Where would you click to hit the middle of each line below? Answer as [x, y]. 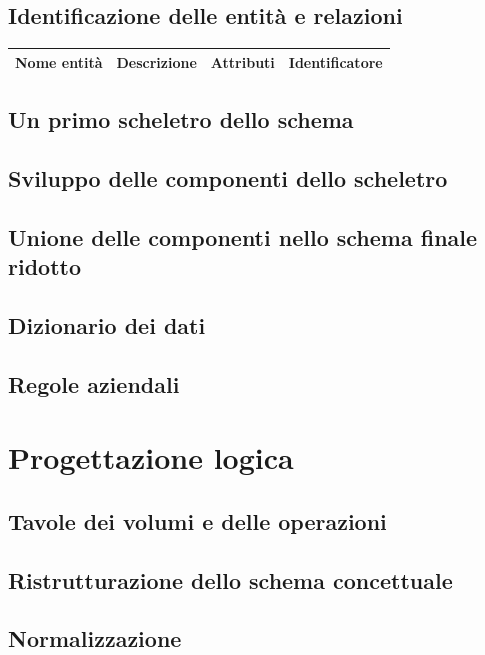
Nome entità [59, 61]
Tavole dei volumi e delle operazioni [197, 520]
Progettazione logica [151, 457]
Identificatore [335, 61]
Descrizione [156, 61]
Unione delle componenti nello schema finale [243, 236]
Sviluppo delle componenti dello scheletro [228, 177]
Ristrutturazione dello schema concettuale [230, 579]
